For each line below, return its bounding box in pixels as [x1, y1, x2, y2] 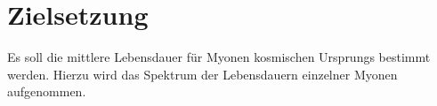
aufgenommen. [7, 82, 86, 101]
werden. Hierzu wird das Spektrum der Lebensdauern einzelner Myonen [7, 64, 398, 83]
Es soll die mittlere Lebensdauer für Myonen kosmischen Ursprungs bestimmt [7, 48, 431, 66]
